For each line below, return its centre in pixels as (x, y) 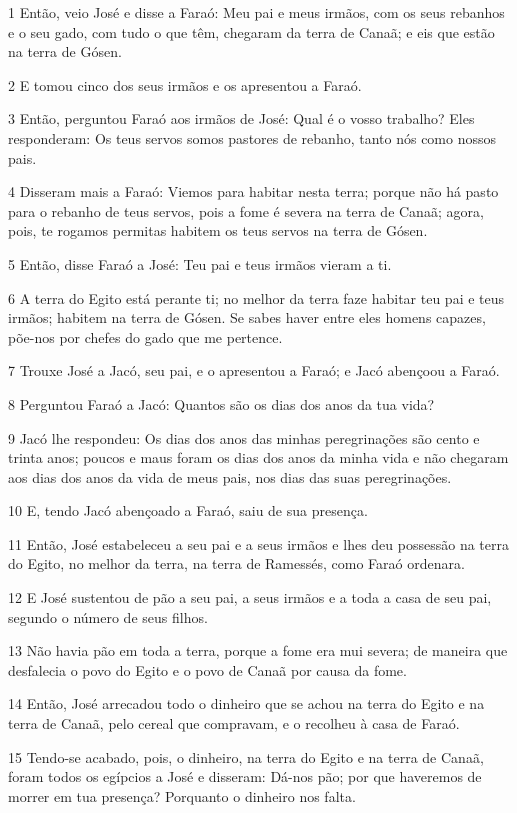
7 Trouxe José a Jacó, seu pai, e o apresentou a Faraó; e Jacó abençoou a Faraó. (254, 370)
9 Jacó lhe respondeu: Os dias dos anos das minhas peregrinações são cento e (244, 437)
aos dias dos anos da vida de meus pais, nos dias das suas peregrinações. (230, 476)
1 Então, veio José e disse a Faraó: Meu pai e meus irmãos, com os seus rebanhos (256, 12)
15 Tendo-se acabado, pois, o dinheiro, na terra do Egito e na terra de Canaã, (246, 756)
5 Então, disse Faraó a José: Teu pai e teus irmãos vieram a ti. (200, 263)
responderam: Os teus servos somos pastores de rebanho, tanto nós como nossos (252, 137)
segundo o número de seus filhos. (108, 616)
